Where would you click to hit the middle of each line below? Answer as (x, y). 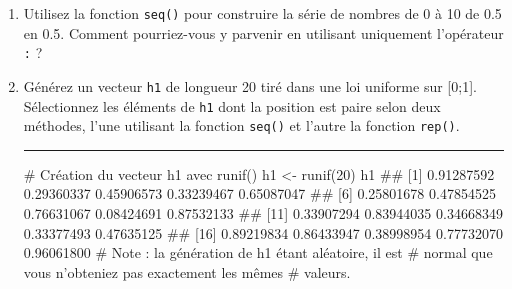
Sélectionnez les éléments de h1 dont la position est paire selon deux (232, 105)
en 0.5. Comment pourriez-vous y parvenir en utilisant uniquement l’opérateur (263, 32)
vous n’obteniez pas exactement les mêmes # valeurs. (187, 271)
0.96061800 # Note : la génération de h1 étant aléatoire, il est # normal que (258, 252)
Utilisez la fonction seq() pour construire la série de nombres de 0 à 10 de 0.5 (262, 13)
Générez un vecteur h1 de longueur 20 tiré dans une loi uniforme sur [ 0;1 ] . (250, 85)
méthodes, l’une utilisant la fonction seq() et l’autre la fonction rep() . (241, 125)
